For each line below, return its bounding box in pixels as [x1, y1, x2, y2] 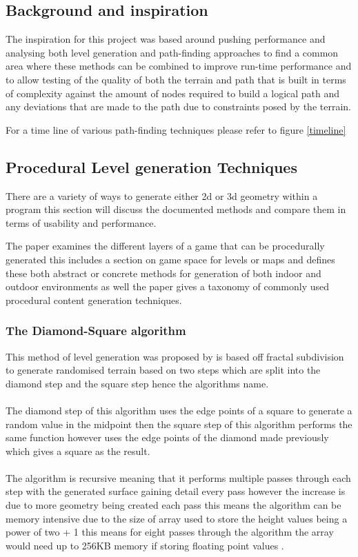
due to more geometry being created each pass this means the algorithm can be [6, 498, 341, 512]
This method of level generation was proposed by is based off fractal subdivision [6, 349, 344, 363]
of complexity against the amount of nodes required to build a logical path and [6, 85, 340, 100]
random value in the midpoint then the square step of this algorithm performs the [6, 416, 352, 431]
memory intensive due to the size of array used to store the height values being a [6, 511, 348, 525]
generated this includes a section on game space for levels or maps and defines [6, 252, 335, 266]
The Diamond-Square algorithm [6, 322, 186, 339]
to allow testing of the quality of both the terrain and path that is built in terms [6, 72, 346, 86]
